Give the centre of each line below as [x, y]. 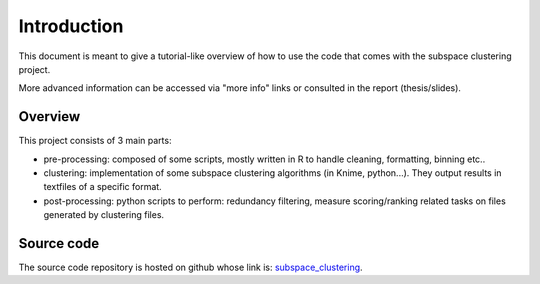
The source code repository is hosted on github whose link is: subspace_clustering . [191, 267]
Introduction [71, 26]
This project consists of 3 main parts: [95, 141]
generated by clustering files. [104, 215]
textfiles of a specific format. [102, 187]
